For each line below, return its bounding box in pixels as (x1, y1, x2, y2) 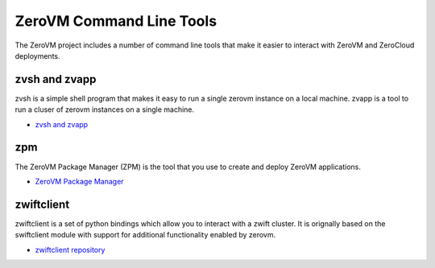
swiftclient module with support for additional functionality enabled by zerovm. (14, 230, 276, 240)
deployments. (14, 51, 60, 60)
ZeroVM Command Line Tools (14, 12, 217, 30)
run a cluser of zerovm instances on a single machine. (14, 105, 195, 114)
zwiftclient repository (35, 245, 106, 254)
